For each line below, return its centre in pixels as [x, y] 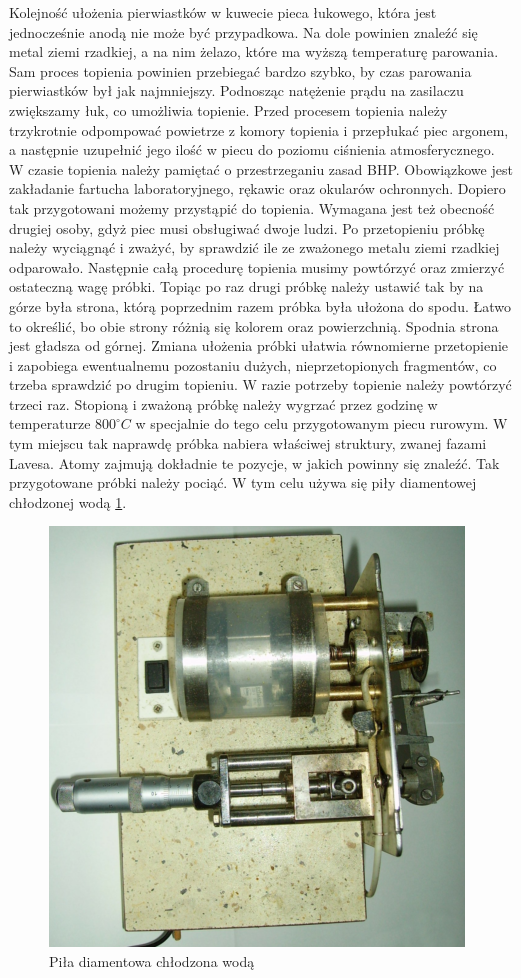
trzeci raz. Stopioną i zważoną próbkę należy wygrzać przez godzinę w [223, 403]
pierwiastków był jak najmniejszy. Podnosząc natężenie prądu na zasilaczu [236, 90]
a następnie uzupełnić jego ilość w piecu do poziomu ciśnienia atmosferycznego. [252, 149]
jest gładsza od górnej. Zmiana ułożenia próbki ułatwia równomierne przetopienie [259, 345]
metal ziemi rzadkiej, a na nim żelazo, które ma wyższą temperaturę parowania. [254, 51]
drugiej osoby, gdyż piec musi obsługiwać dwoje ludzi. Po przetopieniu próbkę [247, 227]
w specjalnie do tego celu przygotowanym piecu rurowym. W [321, 423]
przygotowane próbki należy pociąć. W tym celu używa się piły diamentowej [243, 482]
